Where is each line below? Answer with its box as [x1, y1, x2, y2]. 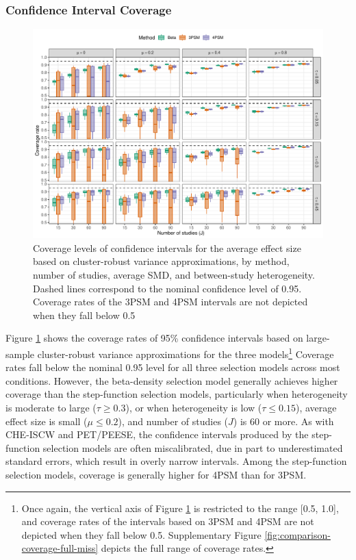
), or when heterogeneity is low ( [125, 400, 262, 414]
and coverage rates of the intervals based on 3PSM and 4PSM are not [21, 514, 314, 529]
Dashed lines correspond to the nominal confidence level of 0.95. [33, 281, 302, 295]
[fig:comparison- [264, 527, 331, 542]
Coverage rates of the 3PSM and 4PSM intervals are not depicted [33, 294, 308, 309]
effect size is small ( [5, 413, 88, 428]
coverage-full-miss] [21, 541, 99, 555]
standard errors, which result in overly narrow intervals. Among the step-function [5, 454, 347, 468]
